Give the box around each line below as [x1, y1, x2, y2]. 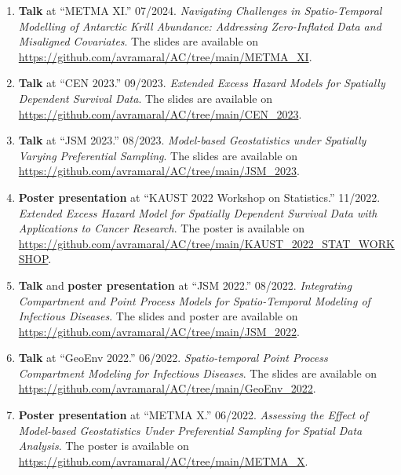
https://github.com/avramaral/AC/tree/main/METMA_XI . [18, 48, 312, 64]
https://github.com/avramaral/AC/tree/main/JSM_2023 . [18, 163, 301, 179]
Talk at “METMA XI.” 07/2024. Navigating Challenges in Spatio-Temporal [18, 2, 382, 18]
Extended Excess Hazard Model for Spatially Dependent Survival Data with [18, 204, 377, 221]
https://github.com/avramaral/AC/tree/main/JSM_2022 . [18, 323, 301, 339]
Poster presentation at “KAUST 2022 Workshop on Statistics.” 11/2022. [18, 188, 381, 205]
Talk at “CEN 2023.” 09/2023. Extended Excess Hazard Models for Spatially [18, 75, 385, 91]
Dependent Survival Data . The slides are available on [18, 90, 272, 106]
